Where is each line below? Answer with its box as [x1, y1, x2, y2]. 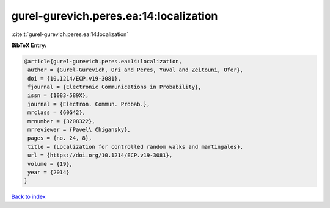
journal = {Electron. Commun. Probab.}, [28, 101, 150, 107]
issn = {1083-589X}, [28, 92, 89, 99]
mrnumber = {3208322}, [28, 118, 96, 124]
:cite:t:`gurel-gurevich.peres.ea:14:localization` [11, 30, 129, 38]
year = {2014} [28, 169, 70, 176]
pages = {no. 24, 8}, [28, 135, 92, 142]
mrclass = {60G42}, [28, 109, 86, 116]
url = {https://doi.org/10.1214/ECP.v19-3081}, [28, 152, 173, 159]
